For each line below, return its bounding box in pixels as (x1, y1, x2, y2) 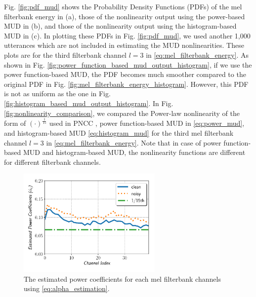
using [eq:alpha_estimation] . (24, 283, 110, 294)
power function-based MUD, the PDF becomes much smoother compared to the (4, 69, 246, 79)
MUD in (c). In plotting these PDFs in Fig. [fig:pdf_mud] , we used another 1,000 (4, 30, 251, 40)
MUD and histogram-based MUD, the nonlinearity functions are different (23, 147, 246, 157)
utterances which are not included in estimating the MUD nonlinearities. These (4, 40, 244, 50)
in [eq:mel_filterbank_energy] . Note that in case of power (46, 137, 221, 148)
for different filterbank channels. (4, 156, 101, 167)
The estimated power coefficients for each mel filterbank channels (24, 273, 221, 284)
